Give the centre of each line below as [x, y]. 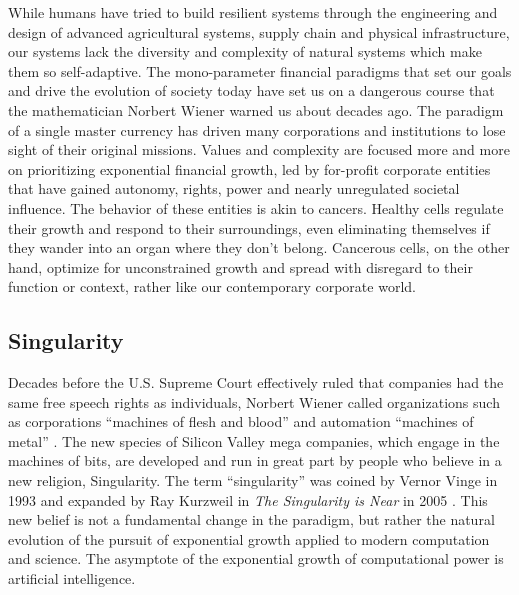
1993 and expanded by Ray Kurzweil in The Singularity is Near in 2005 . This [248, 499]
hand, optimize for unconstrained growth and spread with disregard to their [240, 266]
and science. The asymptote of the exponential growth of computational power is [256, 558]
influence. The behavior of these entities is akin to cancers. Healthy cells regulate [256, 207]
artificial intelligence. [72, 578]
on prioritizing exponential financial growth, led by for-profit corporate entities [249, 168]
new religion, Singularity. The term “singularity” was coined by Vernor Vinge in [253, 480]
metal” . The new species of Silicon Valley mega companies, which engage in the [254, 440]
